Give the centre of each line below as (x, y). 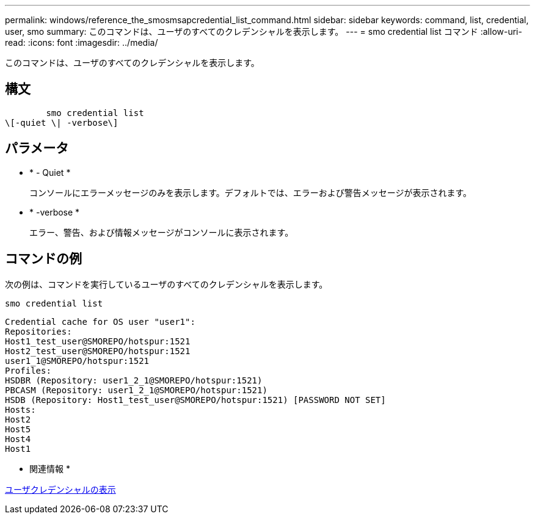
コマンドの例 (43, 259)
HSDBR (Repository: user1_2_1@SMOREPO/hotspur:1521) (134, 380)
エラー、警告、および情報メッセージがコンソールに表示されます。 (162, 232)
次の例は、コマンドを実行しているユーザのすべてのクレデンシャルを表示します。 (166, 284)
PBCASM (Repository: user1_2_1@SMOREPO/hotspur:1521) (136, 390)
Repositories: (38, 331)
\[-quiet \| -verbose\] (62, 122)
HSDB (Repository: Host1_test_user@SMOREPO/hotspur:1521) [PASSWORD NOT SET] (195, 400)
